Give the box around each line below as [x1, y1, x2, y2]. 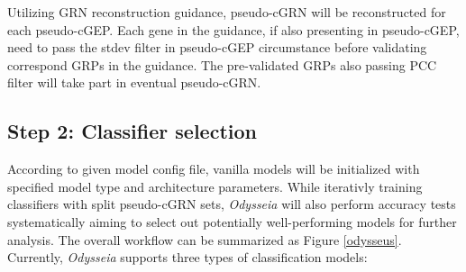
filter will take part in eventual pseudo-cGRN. [7, 73, 261, 92]
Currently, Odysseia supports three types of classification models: [7, 248, 368, 267]
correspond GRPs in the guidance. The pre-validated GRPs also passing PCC [7, 55, 437, 74]
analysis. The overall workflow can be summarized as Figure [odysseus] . [7, 230, 402, 249]
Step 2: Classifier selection [7, 117, 257, 145]
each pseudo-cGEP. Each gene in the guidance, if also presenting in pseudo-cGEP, [7, 20, 460, 39]
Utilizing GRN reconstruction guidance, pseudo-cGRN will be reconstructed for [7, 3, 446, 21]
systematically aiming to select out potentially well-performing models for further [7, 212, 457, 231]
